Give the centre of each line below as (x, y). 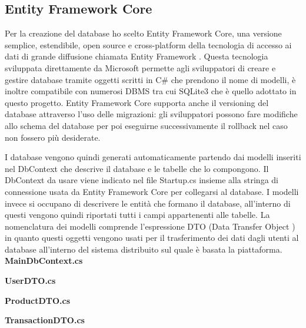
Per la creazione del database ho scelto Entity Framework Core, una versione (143, 33)
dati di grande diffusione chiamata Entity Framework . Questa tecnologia (137, 56)
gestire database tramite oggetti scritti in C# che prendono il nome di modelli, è (150, 79)
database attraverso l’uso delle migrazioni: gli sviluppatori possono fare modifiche (151, 114)
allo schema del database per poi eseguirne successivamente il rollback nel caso (146, 125)
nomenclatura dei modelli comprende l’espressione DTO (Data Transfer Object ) (150, 226)
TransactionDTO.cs (45, 320)
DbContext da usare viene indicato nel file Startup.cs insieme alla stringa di (142, 180)
